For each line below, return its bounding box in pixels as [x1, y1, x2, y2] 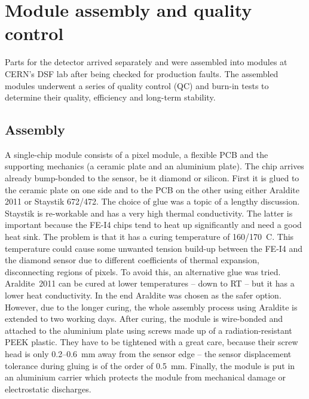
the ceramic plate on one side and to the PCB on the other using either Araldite [5, 183, 300, 196]
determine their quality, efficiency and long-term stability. [5, 91, 216, 103]
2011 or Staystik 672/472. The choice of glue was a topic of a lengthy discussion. [5, 195, 300, 208]
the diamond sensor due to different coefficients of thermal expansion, [5, 254, 259, 266]
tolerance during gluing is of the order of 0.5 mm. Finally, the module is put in [5, 359, 295, 371]
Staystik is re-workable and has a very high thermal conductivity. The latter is [5, 206, 293, 219]
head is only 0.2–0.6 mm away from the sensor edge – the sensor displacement [5, 347, 292, 360]
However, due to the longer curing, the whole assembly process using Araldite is [5, 300, 298, 313]
